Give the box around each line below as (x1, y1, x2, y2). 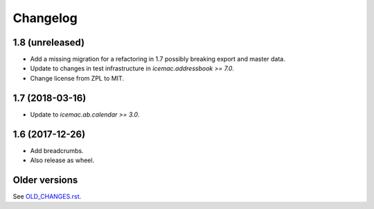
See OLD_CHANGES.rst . (12, 192, 82, 200)
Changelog (12, 10, 78, 26)
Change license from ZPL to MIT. (30, 74, 125, 82)
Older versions (12, 174, 78, 186)
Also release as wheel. (30, 156, 95, 165)
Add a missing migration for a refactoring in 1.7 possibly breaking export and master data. (30, 55, 285, 63)
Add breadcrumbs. (30, 146, 84, 155)
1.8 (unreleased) (12, 37, 85, 48)
